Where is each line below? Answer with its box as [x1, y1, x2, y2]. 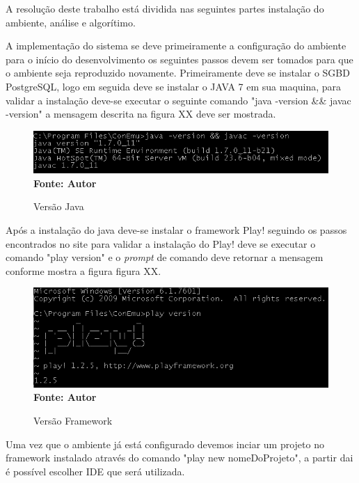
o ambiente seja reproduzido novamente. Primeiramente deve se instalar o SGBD [6, 65, 350, 80]
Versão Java [33, 199, 84, 214]
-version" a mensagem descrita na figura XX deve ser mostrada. [6, 106, 276, 121]
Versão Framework [33, 413, 113, 427]
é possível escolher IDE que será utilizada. [6, 464, 185, 478]
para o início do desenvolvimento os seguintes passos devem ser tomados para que [6, 52, 353, 66]
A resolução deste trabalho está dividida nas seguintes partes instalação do [6, 1, 324, 15]
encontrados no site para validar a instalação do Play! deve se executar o [6, 236, 316, 251]
